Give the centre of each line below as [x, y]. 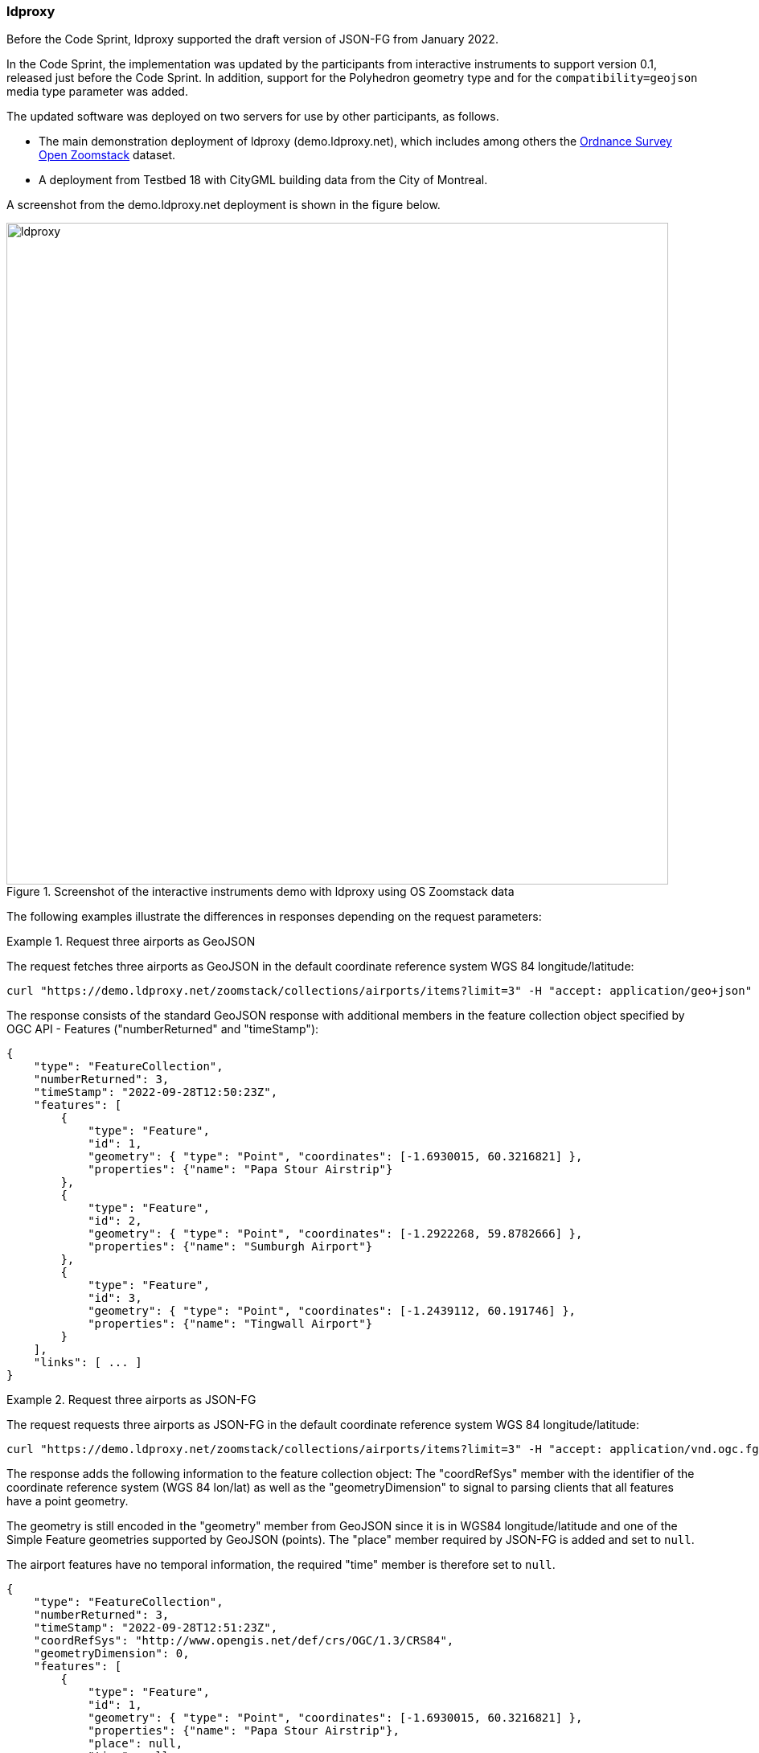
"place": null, [135, 1744]
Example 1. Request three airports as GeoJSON [131, 942]
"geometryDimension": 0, [111, 1654]
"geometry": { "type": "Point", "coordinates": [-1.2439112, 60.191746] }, [332, 1311]
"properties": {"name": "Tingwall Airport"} [230, 1324]
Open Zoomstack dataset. [107, 155]
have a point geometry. [68, 1501]
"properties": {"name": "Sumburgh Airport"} [230, 1247]
